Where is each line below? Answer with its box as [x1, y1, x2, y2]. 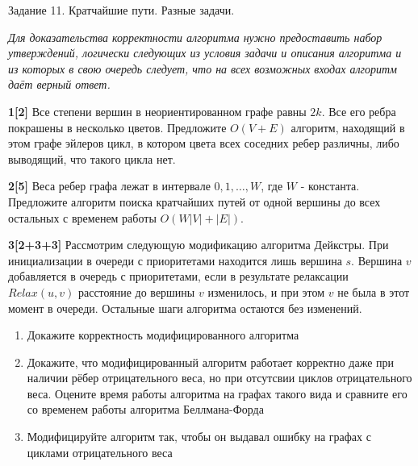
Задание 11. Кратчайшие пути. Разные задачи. [8, 2, 235, 18]
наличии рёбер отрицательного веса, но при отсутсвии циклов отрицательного [27, 369, 412, 386]
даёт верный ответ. [8, 76, 111, 93]
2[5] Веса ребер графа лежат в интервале [8, 177, 211, 194]
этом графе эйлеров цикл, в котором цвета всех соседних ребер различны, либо [8, 135, 399, 152]
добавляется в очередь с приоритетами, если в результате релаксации [8, 268, 349, 285]
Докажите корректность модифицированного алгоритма [27, 327, 299, 343]
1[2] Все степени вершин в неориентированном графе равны [8, 102, 307, 119]
